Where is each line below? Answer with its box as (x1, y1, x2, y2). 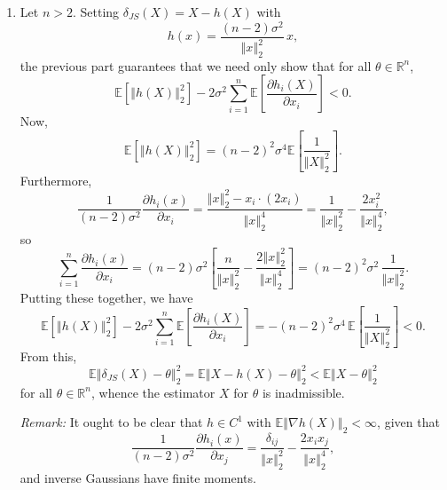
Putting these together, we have (20, 288, 193, 306)
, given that (377, 413, 440, 431)
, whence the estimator (90, 383, 216, 401)
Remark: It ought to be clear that (20, 413, 203, 431)
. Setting (72, 3, 120, 20)
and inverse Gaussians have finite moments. (20, 468, 256, 486)
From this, (20, 346, 77, 365)
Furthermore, (20, 170, 92, 189)
